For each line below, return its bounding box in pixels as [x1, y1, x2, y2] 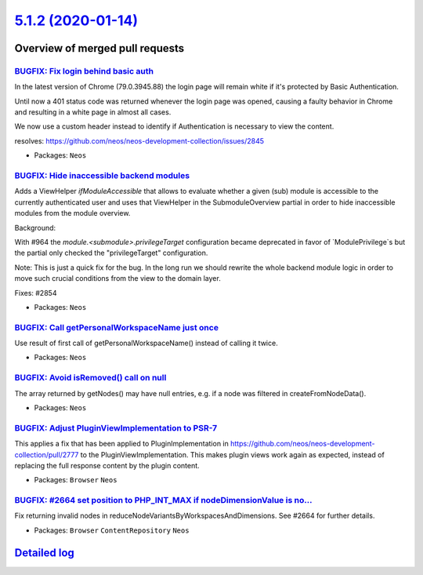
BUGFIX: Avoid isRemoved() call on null [14, 373, 167, 384]
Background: [14, 223, 56, 232]
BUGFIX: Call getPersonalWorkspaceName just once [14, 322, 219, 333]
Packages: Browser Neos [34, 475, 117, 485]
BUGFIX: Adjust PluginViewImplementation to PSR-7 [14, 422, 218, 433]
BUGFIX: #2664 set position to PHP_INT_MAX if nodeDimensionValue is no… [14, 495, 313, 506]
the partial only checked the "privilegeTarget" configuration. [14, 248, 208, 258]
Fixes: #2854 [14, 288, 57, 297]
